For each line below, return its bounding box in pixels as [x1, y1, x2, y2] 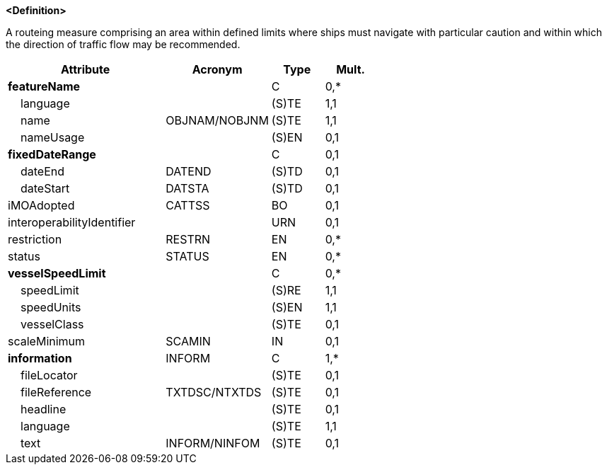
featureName [8, 79, 81, 93]
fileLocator [21, 368, 78, 382]
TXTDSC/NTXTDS [166, 385, 262, 399]
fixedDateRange [8, 147, 96, 161]
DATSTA [166, 181, 209, 195]
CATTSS [166, 198, 210, 212]
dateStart [21, 181, 70, 195]
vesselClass [21, 317, 84, 331]
